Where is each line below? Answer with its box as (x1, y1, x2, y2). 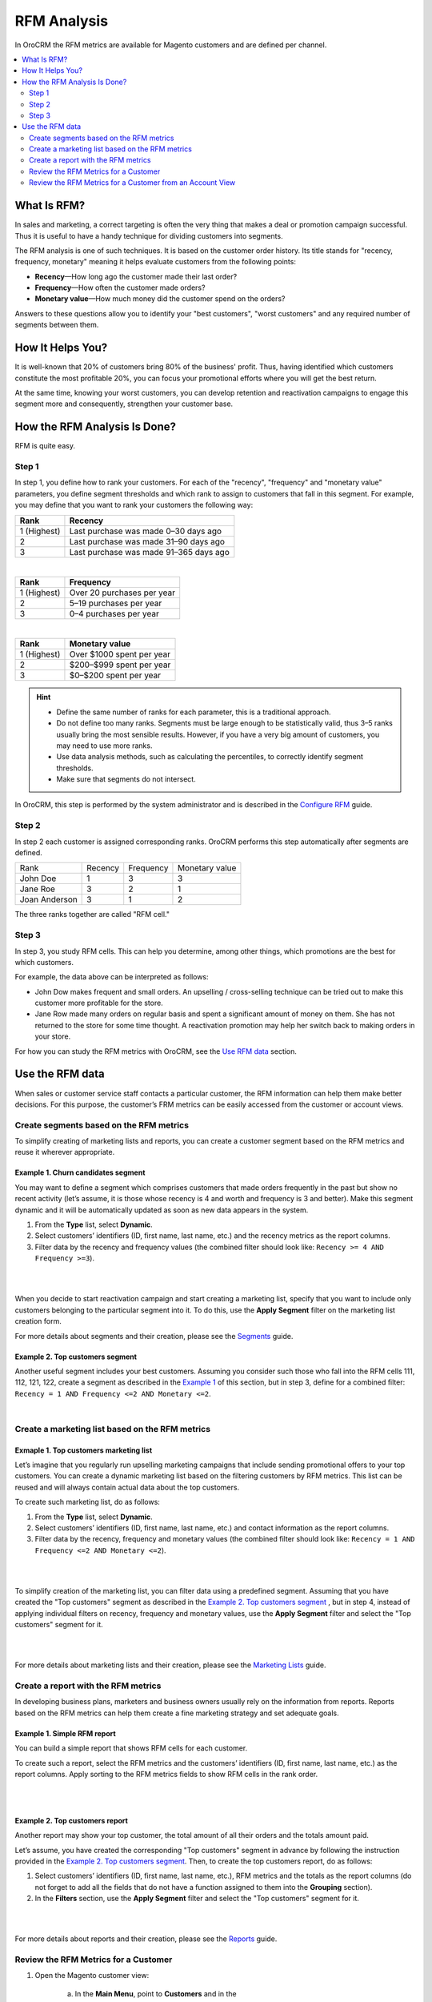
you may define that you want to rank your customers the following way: (14, 500, 254, 510)
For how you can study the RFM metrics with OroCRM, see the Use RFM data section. (14, 1046, 298, 1056)
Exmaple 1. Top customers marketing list (14, 1445, 153, 1455)
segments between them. (14, 320, 99, 330)
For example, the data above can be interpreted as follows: (14, 972, 209, 982)
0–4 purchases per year (69, 608, 160, 619)
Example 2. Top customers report (14, 1815, 128, 1825)
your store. (34, 1031, 71, 1041)
